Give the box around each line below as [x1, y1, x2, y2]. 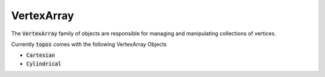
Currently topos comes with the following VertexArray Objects [11, 41, 167, 48]
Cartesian [26, 52, 55, 59]
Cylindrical [26, 60, 61, 67]
